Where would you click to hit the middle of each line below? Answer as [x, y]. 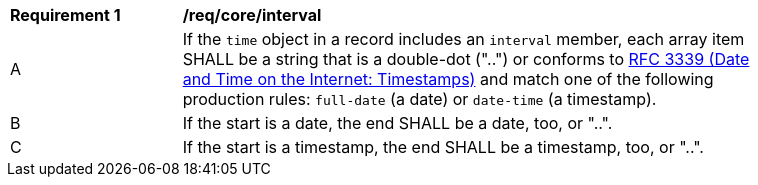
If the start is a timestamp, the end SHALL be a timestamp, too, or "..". [443, 147]
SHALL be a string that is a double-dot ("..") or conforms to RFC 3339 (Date [466, 59]
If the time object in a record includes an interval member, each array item [463, 39]
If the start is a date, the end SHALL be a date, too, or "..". [397, 123]
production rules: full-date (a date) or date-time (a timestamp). [419, 99]
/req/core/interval [252, 15]
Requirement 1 [65, 15]
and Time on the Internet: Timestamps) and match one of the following [448, 79]
